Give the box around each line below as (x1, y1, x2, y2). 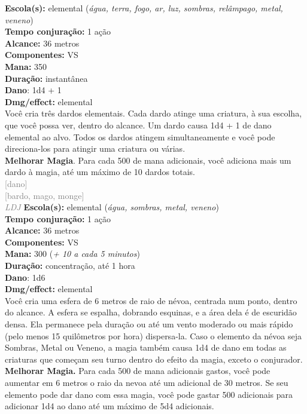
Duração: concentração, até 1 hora (5, 259, 135, 272)
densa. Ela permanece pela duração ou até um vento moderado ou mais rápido (5, 318, 293, 330)
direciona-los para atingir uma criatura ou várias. (5, 142, 186, 155)
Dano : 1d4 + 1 (5, 84, 62, 96)
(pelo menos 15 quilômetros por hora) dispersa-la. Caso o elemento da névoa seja (5, 329, 302, 342)
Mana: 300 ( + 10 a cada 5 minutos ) (5, 247, 140, 260)
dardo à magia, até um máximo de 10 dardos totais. (5, 165, 195, 178)
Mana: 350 (5, 60, 47, 72)
